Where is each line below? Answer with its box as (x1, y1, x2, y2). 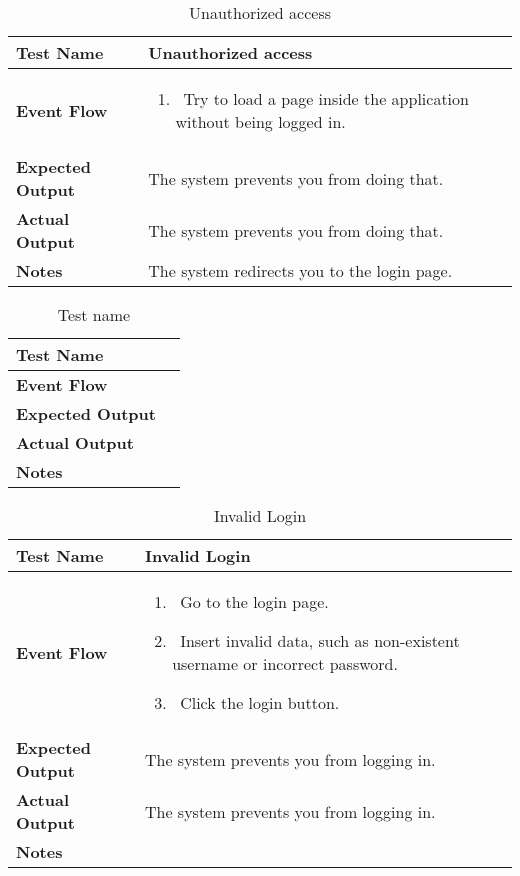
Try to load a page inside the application (183, 87, 469, 110)
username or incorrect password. (172, 652, 398, 675)
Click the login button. (180, 691, 340, 714)
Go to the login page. (180, 590, 329, 613)
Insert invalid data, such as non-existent (180, 629, 460, 652)
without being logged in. (175, 110, 346, 133)
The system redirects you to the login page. (148, 259, 453, 282)
